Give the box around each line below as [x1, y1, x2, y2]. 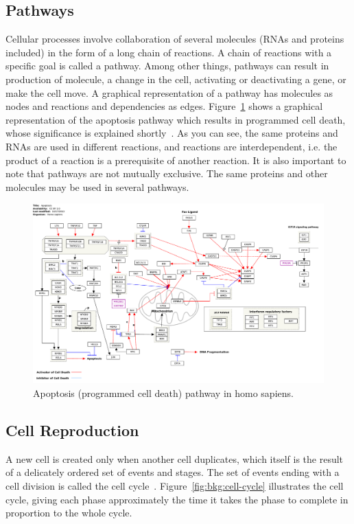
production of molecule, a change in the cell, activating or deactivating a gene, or [5, 71, 346, 86]
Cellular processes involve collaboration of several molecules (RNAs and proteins [5, 32, 344, 46]
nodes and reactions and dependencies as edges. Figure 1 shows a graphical [5, 99, 323, 113]
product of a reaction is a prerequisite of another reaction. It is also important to [5, 152, 346, 167]
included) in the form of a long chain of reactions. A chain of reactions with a [5, 45, 332, 59]
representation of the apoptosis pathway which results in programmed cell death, [5, 112, 346, 126]
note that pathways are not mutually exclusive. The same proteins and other [5, 166, 328, 181]
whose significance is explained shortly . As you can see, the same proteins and [5, 126, 338, 140]
